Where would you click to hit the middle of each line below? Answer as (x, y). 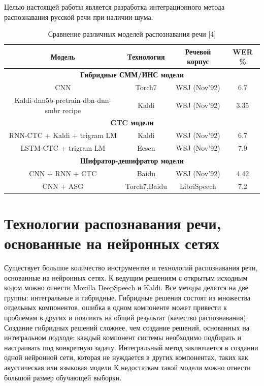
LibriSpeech (198, 186)
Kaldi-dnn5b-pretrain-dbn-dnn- (63, 100)
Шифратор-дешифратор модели (132, 160)
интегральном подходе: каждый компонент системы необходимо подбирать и (123, 337)
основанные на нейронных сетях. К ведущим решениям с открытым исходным (126, 277)
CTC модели (132, 122)
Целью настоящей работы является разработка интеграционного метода (114, 7)
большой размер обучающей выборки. (63, 377)
